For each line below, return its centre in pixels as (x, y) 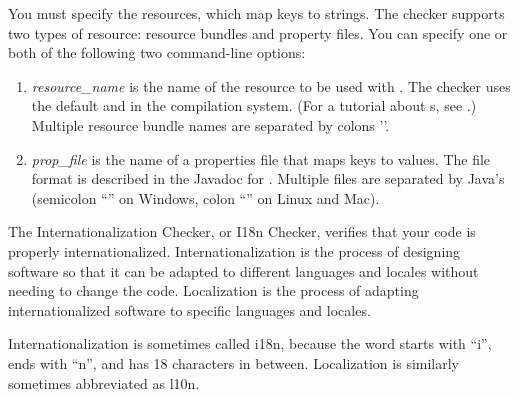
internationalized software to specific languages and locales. (189, 309)
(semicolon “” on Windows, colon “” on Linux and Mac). (205, 197)
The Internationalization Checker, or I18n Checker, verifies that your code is (242, 231)
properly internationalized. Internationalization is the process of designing (234, 250)
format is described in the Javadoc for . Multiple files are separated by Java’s (268, 178)
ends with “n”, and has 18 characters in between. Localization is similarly (234, 362)
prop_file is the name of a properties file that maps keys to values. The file (261, 158)
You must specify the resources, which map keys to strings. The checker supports (256, 13)
